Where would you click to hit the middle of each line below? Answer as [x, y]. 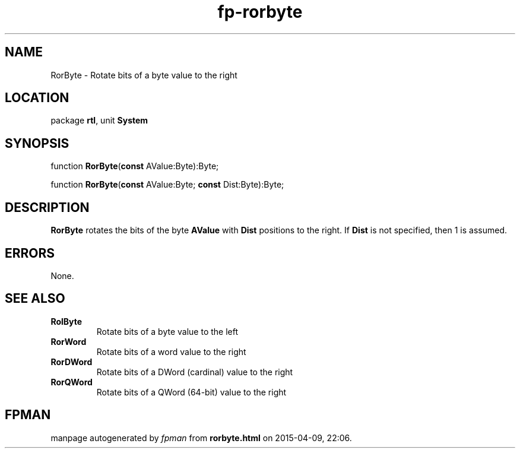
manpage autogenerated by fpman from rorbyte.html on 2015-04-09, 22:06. [201, 438]
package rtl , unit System [99, 121]
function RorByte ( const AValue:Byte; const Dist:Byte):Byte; [167, 185]
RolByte [66, 321]
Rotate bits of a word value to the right [171, 351]
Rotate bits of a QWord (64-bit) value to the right [191, 392]
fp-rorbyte [260, 12]
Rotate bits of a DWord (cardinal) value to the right [195, 372]
